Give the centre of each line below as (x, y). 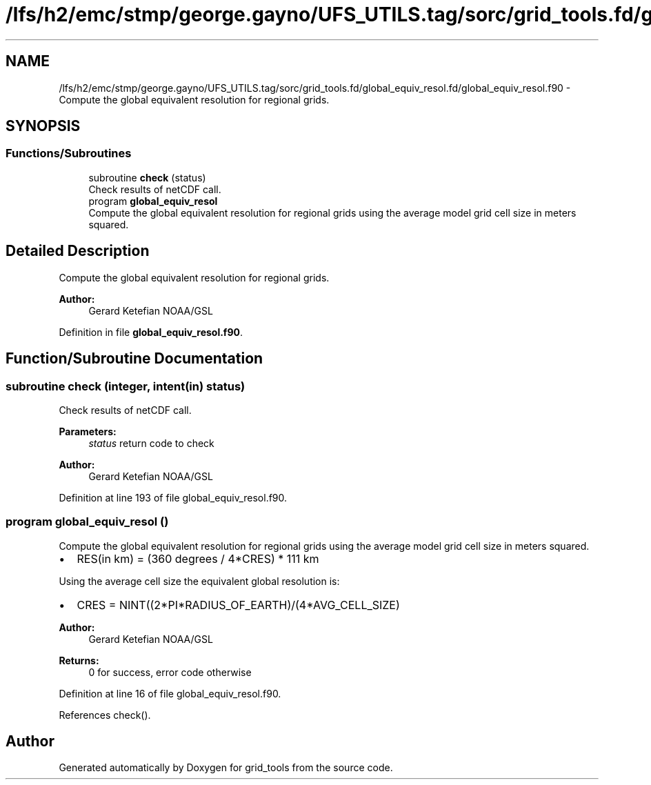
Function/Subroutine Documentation (134, 359)
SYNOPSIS (43, 126)
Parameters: (88, 431)
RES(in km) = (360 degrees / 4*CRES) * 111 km (198, 558)
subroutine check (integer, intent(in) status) (126, 386)
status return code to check (151, 443)
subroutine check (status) (147, 177)
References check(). (105, 715)
